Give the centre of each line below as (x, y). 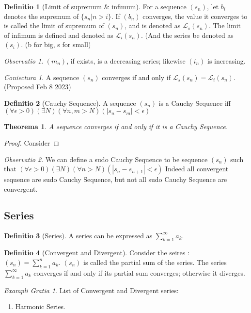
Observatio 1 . (24, 60)
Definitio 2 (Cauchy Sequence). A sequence (70, 103)
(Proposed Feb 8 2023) (38, 87)
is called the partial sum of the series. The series (155, 262)
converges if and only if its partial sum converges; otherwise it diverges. (139, 272)
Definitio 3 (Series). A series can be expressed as (78, 235)
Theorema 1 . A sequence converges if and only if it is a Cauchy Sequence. (116, 126)
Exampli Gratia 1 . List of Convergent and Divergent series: (91, 290)
